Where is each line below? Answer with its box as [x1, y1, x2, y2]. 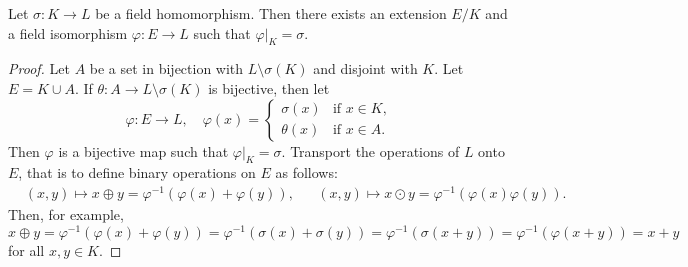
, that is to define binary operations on [18, 162, 256, 183]
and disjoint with [313, 58, 418, 79]
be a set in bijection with [89, 58, 244, 79]
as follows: [275, 162, 338, 183]
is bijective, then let [208, 77, 330, 98]
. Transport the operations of [281, 140, 460, 161]
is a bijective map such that [58, 140, 229, 161]
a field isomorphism [8, 22, 128, 43]
